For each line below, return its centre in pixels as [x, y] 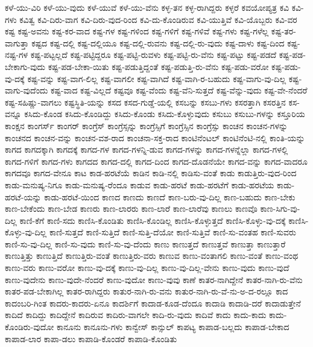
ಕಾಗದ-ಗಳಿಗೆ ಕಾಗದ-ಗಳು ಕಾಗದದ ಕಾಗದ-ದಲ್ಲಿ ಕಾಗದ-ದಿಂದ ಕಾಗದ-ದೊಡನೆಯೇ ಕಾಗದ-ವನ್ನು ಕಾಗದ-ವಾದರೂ [156, 161]
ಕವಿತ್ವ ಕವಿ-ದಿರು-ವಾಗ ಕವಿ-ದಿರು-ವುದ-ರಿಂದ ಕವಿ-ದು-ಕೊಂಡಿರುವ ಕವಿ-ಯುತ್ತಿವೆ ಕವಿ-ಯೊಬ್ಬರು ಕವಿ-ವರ [158, 19]
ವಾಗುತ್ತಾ [17, 43]
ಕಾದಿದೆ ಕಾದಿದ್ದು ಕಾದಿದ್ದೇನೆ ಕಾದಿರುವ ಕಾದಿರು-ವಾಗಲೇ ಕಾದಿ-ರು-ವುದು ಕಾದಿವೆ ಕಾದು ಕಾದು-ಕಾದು [136, 315]
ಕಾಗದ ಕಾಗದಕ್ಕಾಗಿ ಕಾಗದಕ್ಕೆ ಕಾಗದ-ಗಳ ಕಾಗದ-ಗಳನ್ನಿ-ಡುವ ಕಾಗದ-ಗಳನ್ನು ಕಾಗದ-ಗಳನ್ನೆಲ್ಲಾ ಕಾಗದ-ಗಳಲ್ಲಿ [147, 149]
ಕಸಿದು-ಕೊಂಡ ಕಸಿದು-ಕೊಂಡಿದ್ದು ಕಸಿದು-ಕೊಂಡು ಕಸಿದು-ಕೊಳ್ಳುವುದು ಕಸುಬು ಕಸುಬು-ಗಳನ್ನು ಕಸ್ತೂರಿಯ [165, 114]
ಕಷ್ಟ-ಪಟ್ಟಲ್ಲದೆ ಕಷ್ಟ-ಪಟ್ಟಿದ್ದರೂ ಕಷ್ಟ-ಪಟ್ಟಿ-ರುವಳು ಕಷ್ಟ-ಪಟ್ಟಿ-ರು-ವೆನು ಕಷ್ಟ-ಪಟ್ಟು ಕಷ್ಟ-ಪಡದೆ [153, 55]
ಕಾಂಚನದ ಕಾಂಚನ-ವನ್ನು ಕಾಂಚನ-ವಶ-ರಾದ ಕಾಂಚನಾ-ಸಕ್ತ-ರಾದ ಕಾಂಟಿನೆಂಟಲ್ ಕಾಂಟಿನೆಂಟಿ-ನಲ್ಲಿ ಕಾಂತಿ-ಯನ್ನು [155, 137]
